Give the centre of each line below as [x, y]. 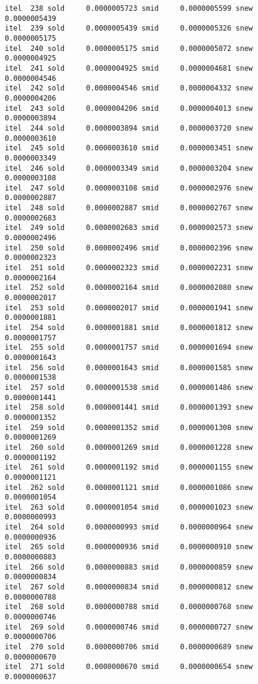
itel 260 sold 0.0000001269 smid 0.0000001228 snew [129, 447]
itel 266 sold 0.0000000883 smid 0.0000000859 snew [129, 567]
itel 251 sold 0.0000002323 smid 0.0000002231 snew [129, 268]
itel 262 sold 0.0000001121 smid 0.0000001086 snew [129, 487]
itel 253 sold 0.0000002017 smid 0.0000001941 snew [129, 308]
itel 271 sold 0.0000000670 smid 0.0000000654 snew [129, 667]
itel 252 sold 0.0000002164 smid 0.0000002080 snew [129, 288]
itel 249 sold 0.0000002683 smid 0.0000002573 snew [129, 228]
